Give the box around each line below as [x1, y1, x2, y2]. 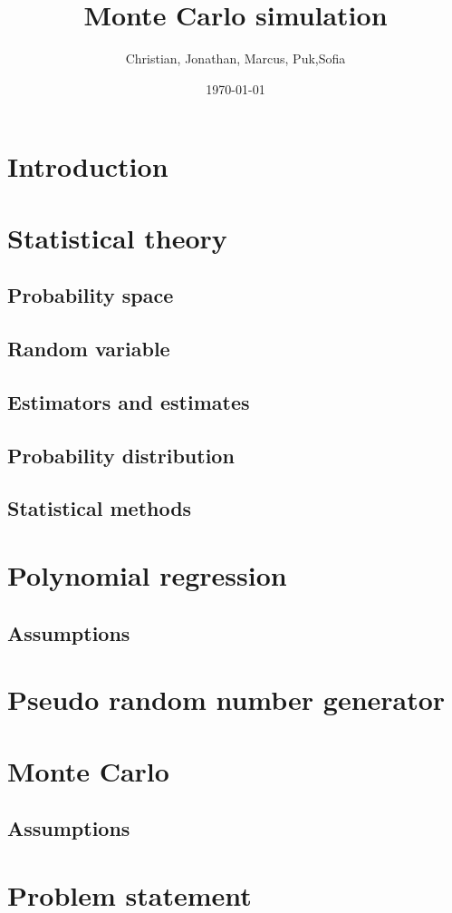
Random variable [7, 335, 170, 363]
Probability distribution [7, 441, 235, 469]
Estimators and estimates [7, 387, 250, 415]
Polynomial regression [7, 556, 287, 593]
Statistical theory [7, 219, 227, 256]
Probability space [7, 281, 174, 309]
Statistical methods [7, 494, 192, 522]
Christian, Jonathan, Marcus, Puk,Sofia [125, 49, 346, 68]
